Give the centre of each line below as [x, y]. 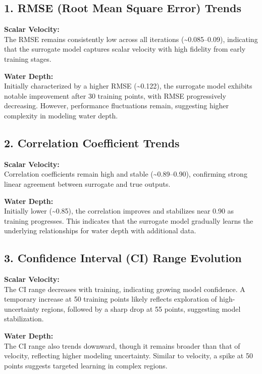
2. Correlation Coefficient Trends [92, 142]
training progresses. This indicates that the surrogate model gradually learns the [129, 220]
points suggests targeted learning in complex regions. [86, 365]
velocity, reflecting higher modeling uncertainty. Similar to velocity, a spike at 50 [128, 356]
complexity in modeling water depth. [61, 115]
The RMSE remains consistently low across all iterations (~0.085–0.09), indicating [131, 39]
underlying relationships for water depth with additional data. [100, 231]
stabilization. [24, 319]
